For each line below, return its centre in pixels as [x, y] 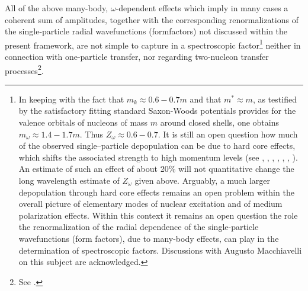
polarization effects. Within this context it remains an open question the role [158, 215]
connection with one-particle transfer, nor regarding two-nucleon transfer [137, 57]
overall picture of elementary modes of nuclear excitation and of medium [150, 204]
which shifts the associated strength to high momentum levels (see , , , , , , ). [158, 157]
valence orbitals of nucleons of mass [83, 122]
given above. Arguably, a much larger [202, 180]
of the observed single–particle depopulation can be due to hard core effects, [157, 145]
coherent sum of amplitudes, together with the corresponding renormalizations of [152, 19]
